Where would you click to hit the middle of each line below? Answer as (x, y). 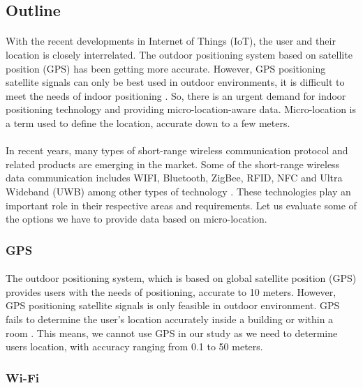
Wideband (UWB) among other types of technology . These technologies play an (178, 191)
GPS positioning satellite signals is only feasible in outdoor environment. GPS (173, 305)
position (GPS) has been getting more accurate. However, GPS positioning (166, 68)
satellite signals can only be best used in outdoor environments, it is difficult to (175, 82)
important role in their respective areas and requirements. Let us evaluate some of (181, 205)
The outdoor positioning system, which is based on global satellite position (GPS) (181, 278)
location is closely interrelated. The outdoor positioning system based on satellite (179, 54)
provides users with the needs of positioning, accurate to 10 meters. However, (171, 291)
